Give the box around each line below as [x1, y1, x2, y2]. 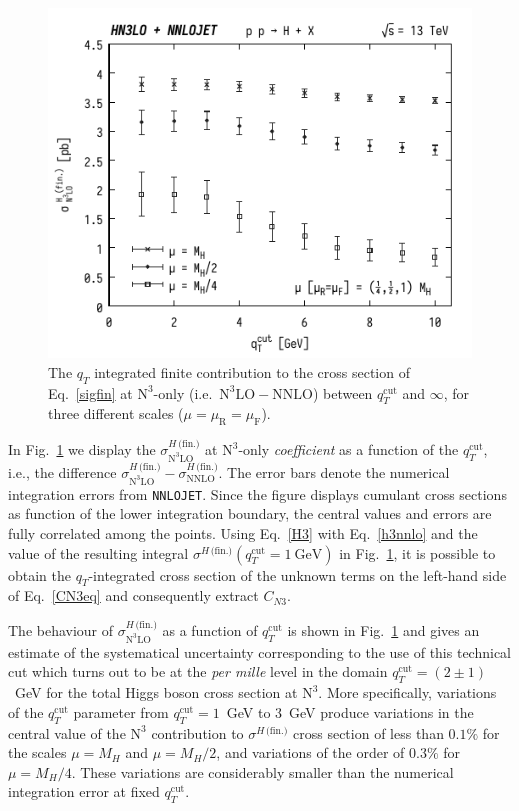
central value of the [8, 722, 126, 743]
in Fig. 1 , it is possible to [339, 542, 496, 563]
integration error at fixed [8, 781, 160, 802]
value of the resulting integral [8, 542, 189, 563]
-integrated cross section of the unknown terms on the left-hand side [88, 564, 507, 585]
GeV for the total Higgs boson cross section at [14, 682, 298, 703]
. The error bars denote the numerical [218, 461, 450, 482]
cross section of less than [293, 722, 444, 743]
